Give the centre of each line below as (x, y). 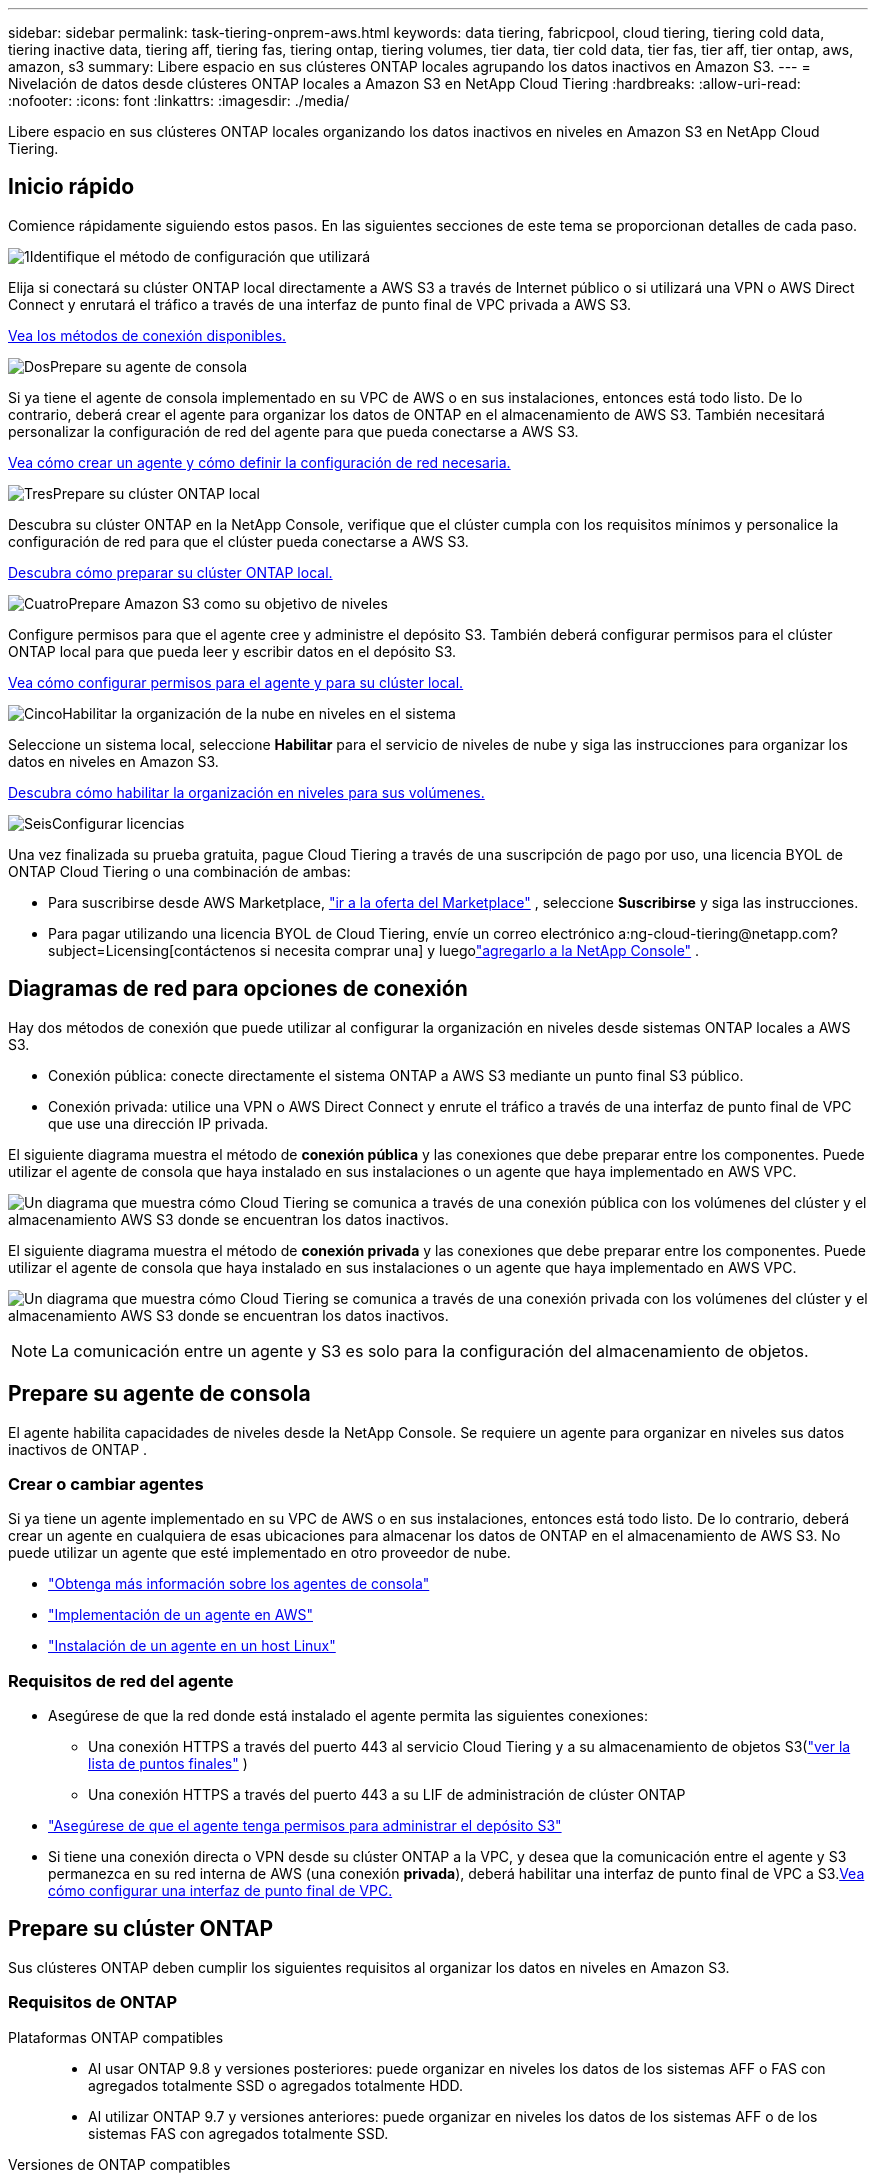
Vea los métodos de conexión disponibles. (147, 335)
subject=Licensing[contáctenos (152, 950)
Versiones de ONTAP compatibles (119, 2164)
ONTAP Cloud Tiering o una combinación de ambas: (179, 871)
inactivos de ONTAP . (78, 1449)
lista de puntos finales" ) (168, 1764)
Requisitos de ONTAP (93, 2002)
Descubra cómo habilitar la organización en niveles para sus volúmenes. (246, 792)
